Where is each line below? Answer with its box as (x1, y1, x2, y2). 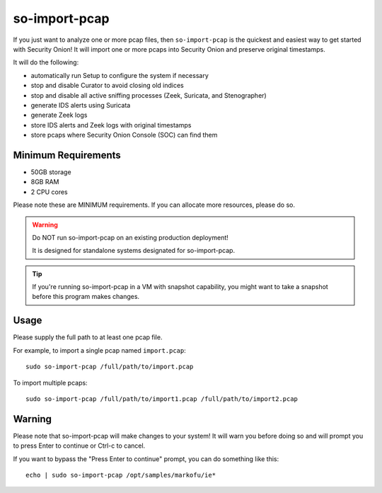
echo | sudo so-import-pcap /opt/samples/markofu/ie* (25, 471, 216, 480)
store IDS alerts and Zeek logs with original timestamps (30, 120, 192, 129)
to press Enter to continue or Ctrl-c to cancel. (13, 441, 146, 450)
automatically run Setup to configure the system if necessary (30, 71, 209, 79)
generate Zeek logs (30, 110, 88, 120)
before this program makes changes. (32, 293, 140, 301)
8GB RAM (30, 178, 59, 186)
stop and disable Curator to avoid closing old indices (30, 81, 184, 90)
